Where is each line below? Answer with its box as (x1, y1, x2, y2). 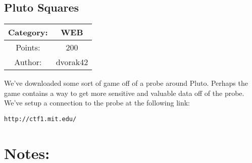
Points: (16, 41, 40, 53)
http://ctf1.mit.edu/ (4, 115, 77, 123)
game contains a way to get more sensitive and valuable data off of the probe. (4, 87, 244, 98)
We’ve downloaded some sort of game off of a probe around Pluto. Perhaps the (4, 78, 248, 88)
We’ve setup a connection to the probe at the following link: (4, 97, 190, 108)
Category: (8, 26, 48, 38)
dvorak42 (56, 56, 88, 68)
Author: (14, 56, 42, 68)
